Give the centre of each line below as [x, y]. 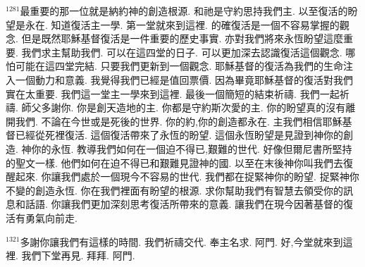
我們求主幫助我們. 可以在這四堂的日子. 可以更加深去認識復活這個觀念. [182, 52]
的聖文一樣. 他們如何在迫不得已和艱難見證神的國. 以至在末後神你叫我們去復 [180, 162]
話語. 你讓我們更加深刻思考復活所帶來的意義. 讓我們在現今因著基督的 [184, 204]
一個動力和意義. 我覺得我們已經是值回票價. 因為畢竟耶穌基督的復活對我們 [184, 79]
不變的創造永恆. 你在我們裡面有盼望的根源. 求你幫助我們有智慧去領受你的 [175, 190]
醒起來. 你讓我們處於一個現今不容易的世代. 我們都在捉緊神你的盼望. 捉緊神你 [182, 176]
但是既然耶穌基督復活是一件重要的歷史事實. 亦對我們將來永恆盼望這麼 [182, 38]
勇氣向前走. [51, 217]
